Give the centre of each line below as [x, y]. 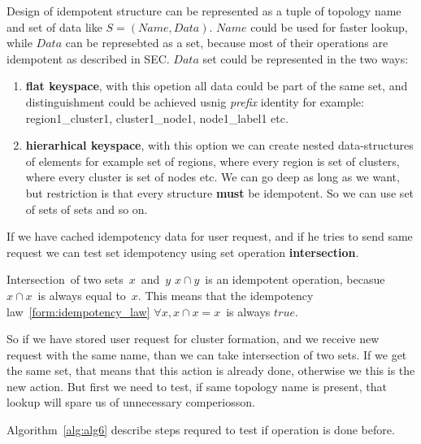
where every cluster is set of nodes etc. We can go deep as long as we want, [213, 177]
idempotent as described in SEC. [88, 58]
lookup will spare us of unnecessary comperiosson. [131, 402]
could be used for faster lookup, [329, 26]
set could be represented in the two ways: [306, 58]
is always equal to [82, 295]
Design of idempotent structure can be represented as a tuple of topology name [204, 11]
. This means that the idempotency [226, 295]
